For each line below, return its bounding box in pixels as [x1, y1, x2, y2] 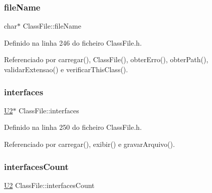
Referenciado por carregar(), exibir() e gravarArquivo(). [4, 139, 175, 149]
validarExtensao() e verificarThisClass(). [4, 64, 128, 74]
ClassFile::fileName [23, 21, 81, 31]
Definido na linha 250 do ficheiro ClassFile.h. [4, 122, 142, 132]
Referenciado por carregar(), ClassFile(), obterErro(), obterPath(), [4, 54, 208, 65]
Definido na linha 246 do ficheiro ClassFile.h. [4, 37, 142, 48]
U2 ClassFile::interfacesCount [4, 179, 95, 190]
